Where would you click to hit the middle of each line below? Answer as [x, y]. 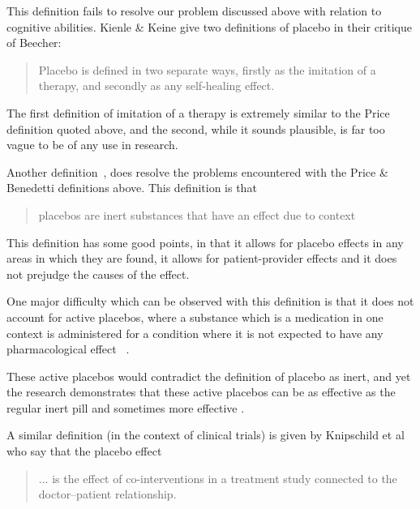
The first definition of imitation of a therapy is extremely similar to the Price [198, 112]
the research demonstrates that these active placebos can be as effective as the [201, 392]
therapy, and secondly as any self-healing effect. [156, 86]
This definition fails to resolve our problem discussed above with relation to [194, 11]
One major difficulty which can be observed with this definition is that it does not [210, 301]
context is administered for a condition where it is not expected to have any [195, 333]
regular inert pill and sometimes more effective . [126, 407]
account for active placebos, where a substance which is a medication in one [195, 317]
